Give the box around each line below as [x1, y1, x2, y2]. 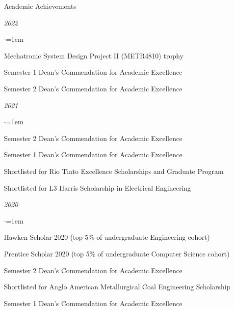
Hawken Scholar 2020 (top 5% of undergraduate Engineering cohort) [4, 232, 210, 242]
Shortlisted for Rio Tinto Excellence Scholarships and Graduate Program [4, 166, 224, 176]
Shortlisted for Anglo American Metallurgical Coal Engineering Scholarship [4, 282, 231, 292]
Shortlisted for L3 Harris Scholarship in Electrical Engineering [4, 182, 191, 193]
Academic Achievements [4, 1, 77, 11]
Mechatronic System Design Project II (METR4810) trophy [4, 50, 183, 60]
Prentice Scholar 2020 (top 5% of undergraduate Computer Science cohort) [4, 248, 230, 258]
